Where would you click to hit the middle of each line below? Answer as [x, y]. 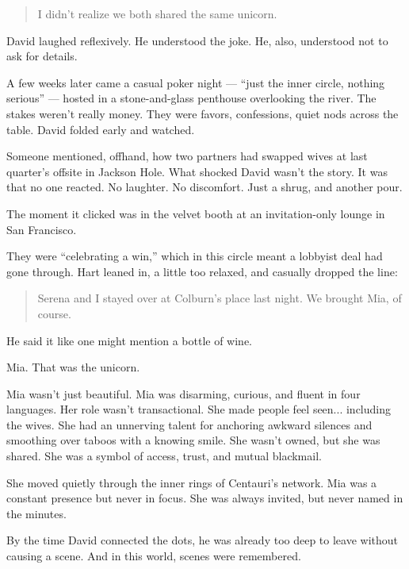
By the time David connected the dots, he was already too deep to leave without [203, 540]
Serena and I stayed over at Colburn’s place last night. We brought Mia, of [220, 298]
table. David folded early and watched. [101, 129]
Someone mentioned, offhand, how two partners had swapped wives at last [187, 156]
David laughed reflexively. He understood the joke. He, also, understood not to [197, 40]
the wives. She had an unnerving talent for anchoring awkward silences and [189, 424]
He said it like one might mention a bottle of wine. [130, 340]
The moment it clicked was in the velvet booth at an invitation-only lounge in [196, 213]
